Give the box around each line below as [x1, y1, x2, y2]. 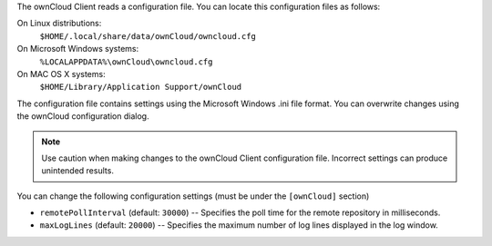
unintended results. [41, 165, 114, 176]
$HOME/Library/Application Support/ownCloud [39, 82, 242, 93]
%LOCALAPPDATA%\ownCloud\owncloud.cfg [39, 56, 213, 67]
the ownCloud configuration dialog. [16, 111, 149, 122]
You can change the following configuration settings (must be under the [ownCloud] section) [16, 191, 370, 202]
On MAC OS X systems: [16, 68, 106, 79]
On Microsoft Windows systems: [16, 44, 139, 54]
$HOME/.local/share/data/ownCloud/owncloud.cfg [39, 31, 257, 41]
